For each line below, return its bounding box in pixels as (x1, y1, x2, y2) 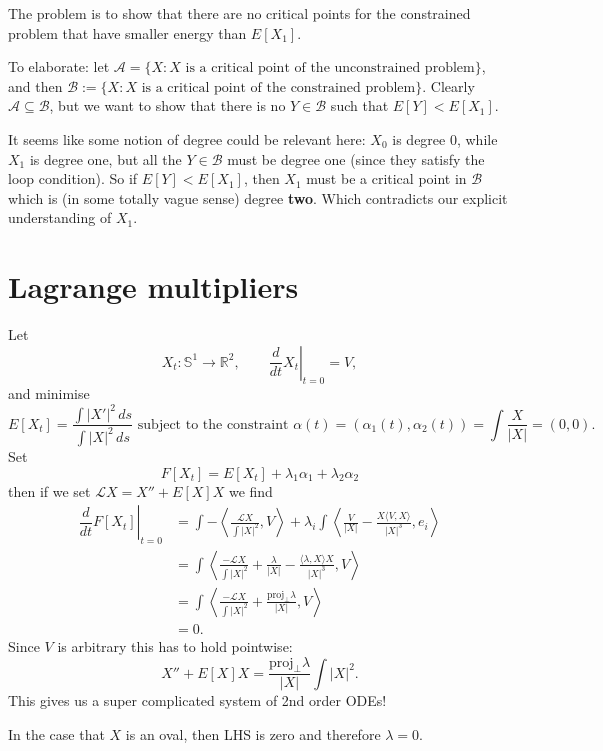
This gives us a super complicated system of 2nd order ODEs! (8, 690, 387, 711)
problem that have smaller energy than (8, 22, 247, 43)
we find (228, 480, 273, 501)
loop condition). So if (8, 168, 138, 189)
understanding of (8, 207, 112, 228)
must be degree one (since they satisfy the (227, 148, 485, 169)
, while (456, 128, 498, 149)
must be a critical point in (306, 168, 467, 189)
